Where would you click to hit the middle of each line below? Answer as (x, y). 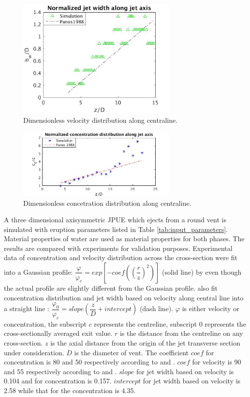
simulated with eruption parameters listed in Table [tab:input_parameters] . (116, 229)
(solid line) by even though (202, 272)
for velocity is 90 (217, 362)
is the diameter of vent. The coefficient (132, 352)
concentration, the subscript (45, 323)
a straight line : (27, 308)
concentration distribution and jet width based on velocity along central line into (124, 297)
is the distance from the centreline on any (181, 333)
